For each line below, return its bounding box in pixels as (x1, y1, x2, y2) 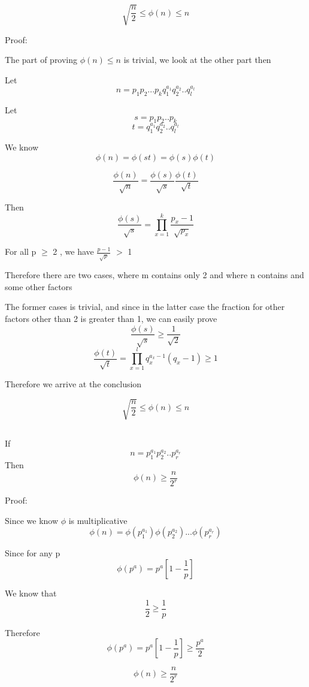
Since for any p (5, 547, 60, 559)
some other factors (5, 280, 72, 293)
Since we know (5, 514, 59, 526)
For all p (5, 245, 37, 258)
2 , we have (53, 245, 94, 258)
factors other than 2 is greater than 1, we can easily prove (5, 312, 217, 324)
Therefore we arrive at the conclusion (5, 378, 142, 390)
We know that (5, 587, 57, 599)
